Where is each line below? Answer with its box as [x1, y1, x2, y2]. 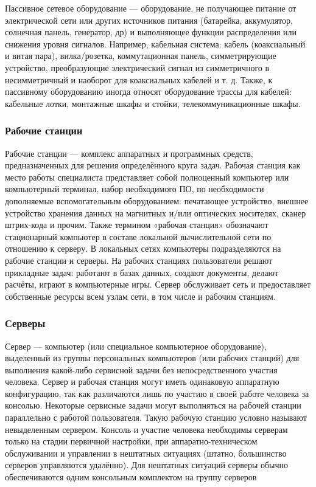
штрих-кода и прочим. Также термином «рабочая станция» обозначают [5, 218, 269, 231]
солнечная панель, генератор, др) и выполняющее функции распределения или [5, 26, 297, 38]
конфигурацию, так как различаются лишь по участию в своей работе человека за [5, 387, 309, 399]
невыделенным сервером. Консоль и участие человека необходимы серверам [5, 423, 288, 435]
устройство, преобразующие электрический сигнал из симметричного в [5, 61, 270, 74]
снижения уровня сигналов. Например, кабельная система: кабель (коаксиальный [5, 37, 306, 50]
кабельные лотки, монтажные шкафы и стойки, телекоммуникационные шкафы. [5, 97, 301, 109]
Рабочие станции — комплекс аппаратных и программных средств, [5, 147, 253, 159]
